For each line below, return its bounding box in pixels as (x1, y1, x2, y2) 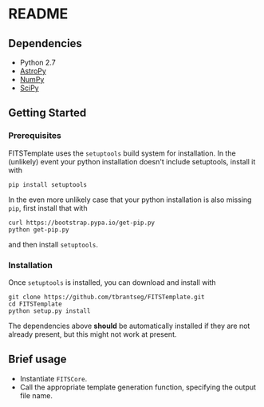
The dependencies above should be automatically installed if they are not (8, 321, 250, 330)
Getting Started (8, 106, 87, 120)
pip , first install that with (8, 203, 88, 212)
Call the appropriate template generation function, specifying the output (19, 382, 257, 392)
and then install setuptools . (8, 239, 98, 249)
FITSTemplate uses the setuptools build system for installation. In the (8, 148, 237, 158)
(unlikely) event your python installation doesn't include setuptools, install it (8, 156, 256, 166)
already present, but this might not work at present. (8, 329, 177, 339)
